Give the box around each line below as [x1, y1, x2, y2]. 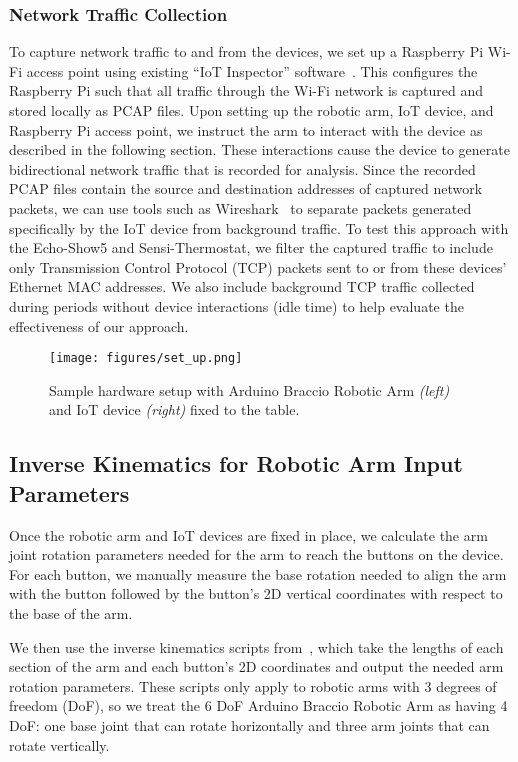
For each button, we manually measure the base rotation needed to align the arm [9, 563, 507, 584]
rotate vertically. [9, 734, 110, 755]
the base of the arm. [9, 602, 133, 623]
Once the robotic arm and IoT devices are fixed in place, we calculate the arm [9, 524, 488, 545]
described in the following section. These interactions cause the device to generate [9, 139, 510, 160]
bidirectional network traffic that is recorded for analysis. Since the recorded [9, 158, 476, 179]
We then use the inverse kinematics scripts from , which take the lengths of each [9, 636, 504, 657]
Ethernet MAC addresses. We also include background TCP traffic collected [9, 276, 475, 297]
